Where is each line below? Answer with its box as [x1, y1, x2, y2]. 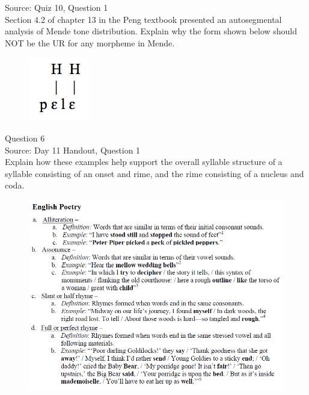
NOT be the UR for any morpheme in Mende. [5, 36, 175, 49]
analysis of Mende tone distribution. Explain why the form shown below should [5, 25, 298, 37]
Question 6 [5, 131, 45, 144]
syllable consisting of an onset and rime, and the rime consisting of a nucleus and [5, 167, 304, 179]
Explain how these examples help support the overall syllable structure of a [5, 155, 283, 168]
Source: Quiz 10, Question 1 [5, 1, 108, 13]
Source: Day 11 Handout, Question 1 [5, 143, 141, 156]
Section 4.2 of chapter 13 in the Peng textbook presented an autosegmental [5, 13, 282, 25]
